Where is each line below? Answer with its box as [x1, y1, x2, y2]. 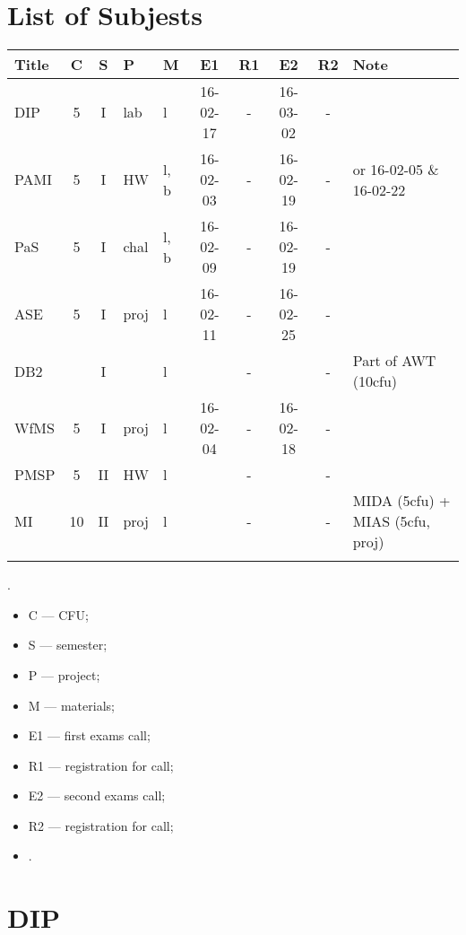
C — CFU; [28, 605, 89, 624]
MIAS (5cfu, [352, 511, 430, 532]
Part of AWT [352, 350, 436, 371]
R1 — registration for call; [28, 756, 174, 774]
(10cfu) [352, 371, 398, 392]
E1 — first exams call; [28, 726, 151, 745]
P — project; [28, 665, 100, 684]
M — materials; [28, 695, 115, 714]
